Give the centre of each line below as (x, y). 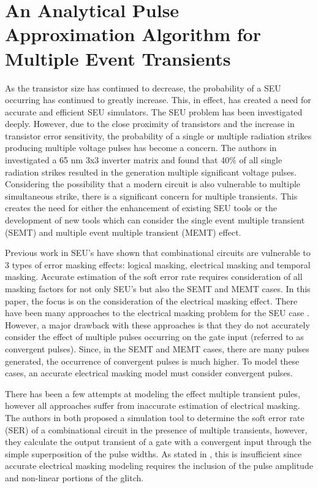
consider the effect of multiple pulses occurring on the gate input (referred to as (154, 337)
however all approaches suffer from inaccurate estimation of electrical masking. (153, 405)
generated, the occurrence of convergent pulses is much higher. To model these (152, 361)
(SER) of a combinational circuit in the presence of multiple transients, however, (156, 429)
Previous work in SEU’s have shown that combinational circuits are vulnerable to (158, 253)
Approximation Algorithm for (133, 34)
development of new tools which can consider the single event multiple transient (155, 220)
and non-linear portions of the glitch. (74, 477)
